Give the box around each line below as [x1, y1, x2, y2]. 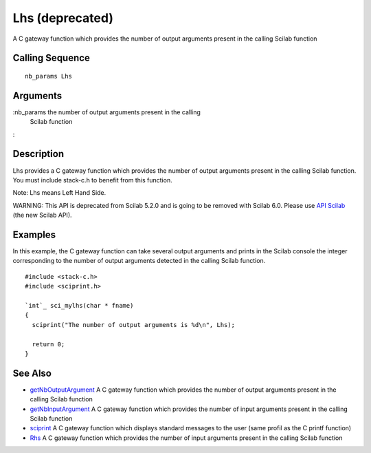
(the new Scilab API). [12, 211, 72, 220]
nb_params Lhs [25, 72, 72, 80]
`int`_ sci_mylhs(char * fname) [25, 302, 134, 309]
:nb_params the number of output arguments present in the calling [12, 107, 201, 116]
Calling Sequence [12, 52, 91, 64]
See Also [12, 367, 52, 379]
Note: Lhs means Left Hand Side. [12, 189, 106, 197]
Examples [12, 229, 56, 240]
